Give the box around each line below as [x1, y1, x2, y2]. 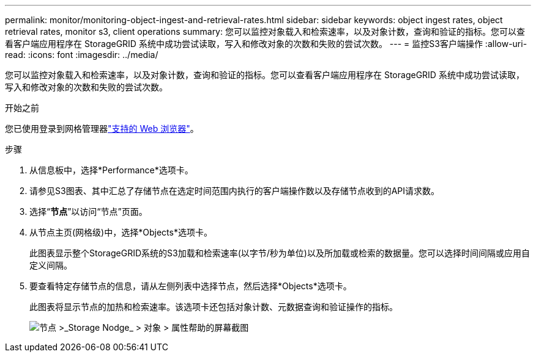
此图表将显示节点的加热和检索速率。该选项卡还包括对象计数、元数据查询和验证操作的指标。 [29, 301, 398, 312]
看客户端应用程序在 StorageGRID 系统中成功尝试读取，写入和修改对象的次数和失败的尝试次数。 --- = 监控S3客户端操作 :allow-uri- [5, 38, 527, 49]
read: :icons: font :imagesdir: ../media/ [5, 49, 158, 60]
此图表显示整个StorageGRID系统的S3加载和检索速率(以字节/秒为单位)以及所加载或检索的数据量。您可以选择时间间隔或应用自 [29, 248, 530, 258]
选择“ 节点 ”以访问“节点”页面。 [29, 206, 147, 217]
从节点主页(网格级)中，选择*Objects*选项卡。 [29, 227, 212, 237]
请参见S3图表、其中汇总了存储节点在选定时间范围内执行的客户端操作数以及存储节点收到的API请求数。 [29, 186, 439, 196]
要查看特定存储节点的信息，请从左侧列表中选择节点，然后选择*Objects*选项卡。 [29, 281, 352, 291]
